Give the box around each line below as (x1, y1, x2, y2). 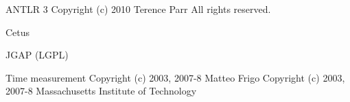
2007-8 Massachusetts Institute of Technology (5, 84, 197, 98)
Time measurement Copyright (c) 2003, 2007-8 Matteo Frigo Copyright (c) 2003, (5, 70, 345, 84)
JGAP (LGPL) (5, 48, 69, 62)
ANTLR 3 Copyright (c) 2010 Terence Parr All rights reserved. (5, 2, 271, 16)
